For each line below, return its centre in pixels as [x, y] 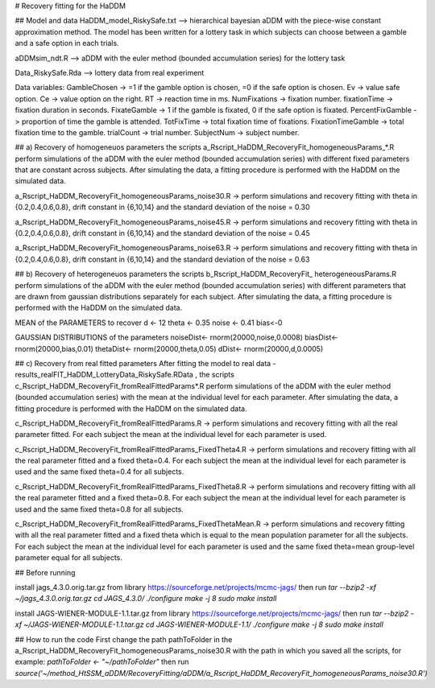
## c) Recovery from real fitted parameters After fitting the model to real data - [146, 363]
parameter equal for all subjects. [68, 558]
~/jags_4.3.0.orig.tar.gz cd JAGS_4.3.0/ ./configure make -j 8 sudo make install [146, 599]
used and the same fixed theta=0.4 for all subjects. [99, 472]
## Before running [45, 572]
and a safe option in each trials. [67, 43]
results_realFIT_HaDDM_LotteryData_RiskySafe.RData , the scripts [125, 375]
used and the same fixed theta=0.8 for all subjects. [99, 509]
